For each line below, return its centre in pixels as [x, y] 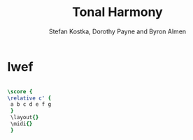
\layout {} [24, 118]
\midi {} [21, 124]
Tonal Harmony [117, 12]
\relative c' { [29, 98]
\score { [20, 91]
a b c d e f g [31, 104]
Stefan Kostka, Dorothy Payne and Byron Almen [117, 31]
